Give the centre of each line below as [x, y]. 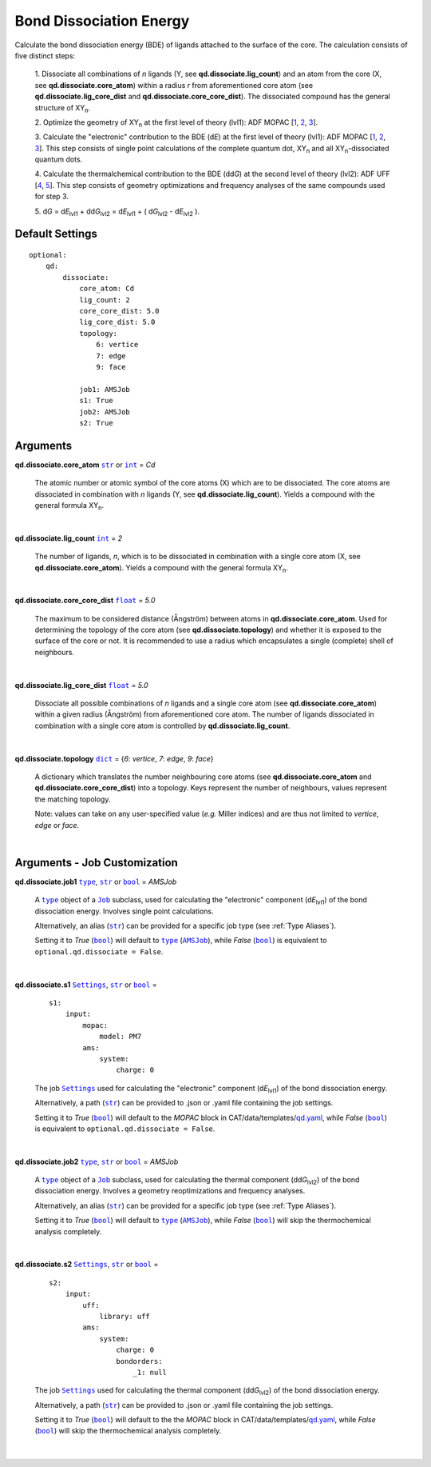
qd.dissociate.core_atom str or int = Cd [85, 465]
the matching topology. [73, 799]
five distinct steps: [45, 55]
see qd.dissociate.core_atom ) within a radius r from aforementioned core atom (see [174, 85]
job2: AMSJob [105, 412]
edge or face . [57, 825]
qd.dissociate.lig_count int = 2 [69, 538]
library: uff [125, 1316]
